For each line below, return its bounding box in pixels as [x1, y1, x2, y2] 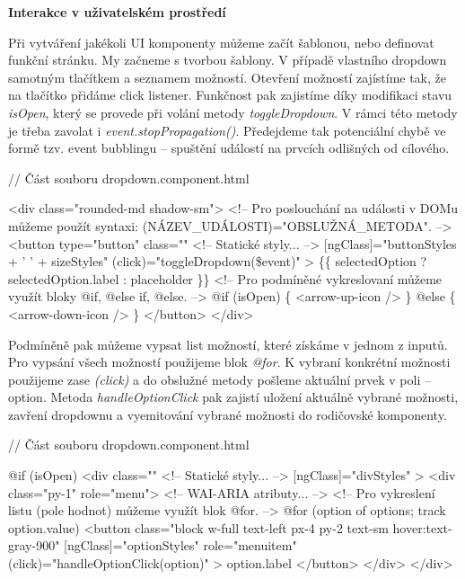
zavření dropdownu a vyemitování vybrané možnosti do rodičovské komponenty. [8, 405, 447, 423]
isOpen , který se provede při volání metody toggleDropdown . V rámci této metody [8, 102, 458, 121]
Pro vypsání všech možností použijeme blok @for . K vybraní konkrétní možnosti [8, 352, 451, 371]
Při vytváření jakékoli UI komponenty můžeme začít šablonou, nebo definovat [8, 32, 434, 51]
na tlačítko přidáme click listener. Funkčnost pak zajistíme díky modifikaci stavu [8, 85, 452, 104]
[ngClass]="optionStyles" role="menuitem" [64, 536, 297, 555]
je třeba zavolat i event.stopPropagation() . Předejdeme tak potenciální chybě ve [8, 120, 446, 139]
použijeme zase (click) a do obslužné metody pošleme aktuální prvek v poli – [8, 370, 431, 388]
